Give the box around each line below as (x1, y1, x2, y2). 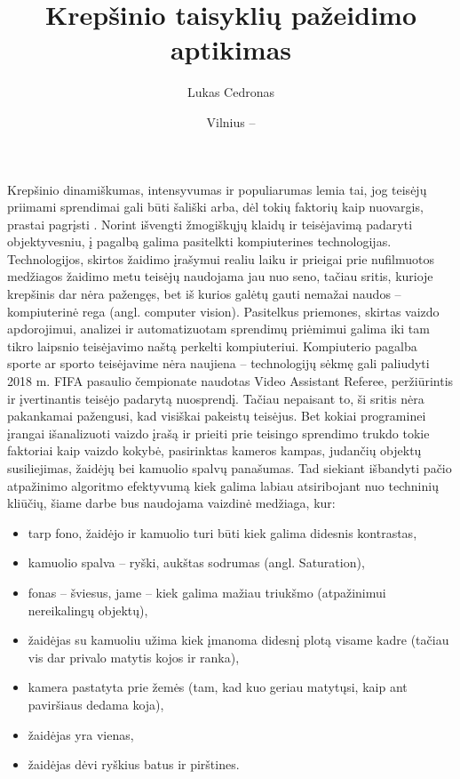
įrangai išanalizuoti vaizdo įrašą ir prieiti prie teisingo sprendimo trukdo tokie (7, 423, 430, 442)
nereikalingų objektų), (28, 600, 148, 619)
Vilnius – (206, 112, 256, 131)
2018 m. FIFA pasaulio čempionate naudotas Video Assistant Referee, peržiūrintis (7, 372, 454, 390)
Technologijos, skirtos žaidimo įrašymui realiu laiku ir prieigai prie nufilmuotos (7, 249, 434, 268)
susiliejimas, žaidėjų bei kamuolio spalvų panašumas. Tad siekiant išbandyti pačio (7, 459, 452, 477)
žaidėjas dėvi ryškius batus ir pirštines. (28, 755, 240, 774)
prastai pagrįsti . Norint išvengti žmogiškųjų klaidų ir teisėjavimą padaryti (7, 214, 413, 233)
